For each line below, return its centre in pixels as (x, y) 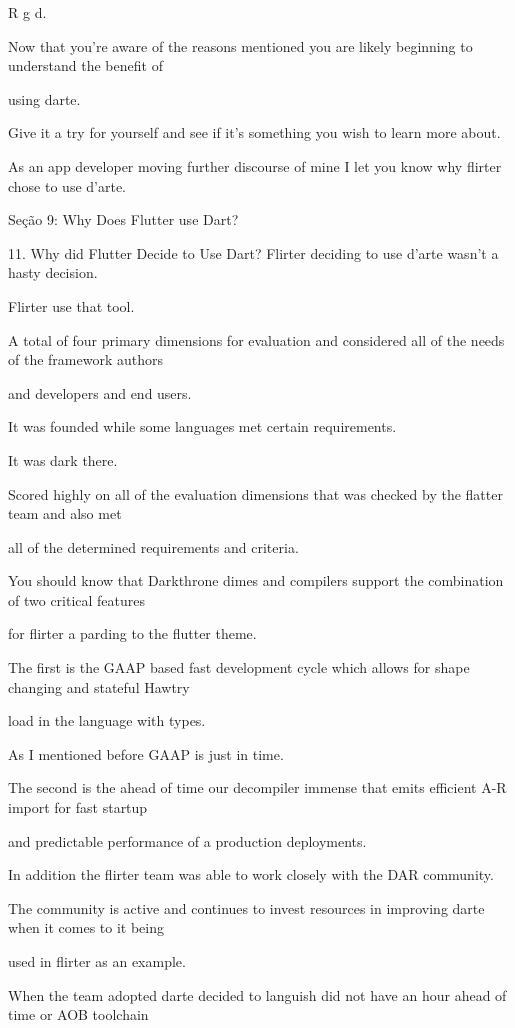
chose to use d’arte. (67, 185)
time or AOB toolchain (78, 1014)
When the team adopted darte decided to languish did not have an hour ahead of (257, 994)
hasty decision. (53, 272)
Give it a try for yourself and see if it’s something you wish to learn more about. (254, 132)
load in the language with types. (107, 720)
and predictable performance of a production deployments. (187, 840)
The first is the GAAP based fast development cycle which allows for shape (239, 667)
